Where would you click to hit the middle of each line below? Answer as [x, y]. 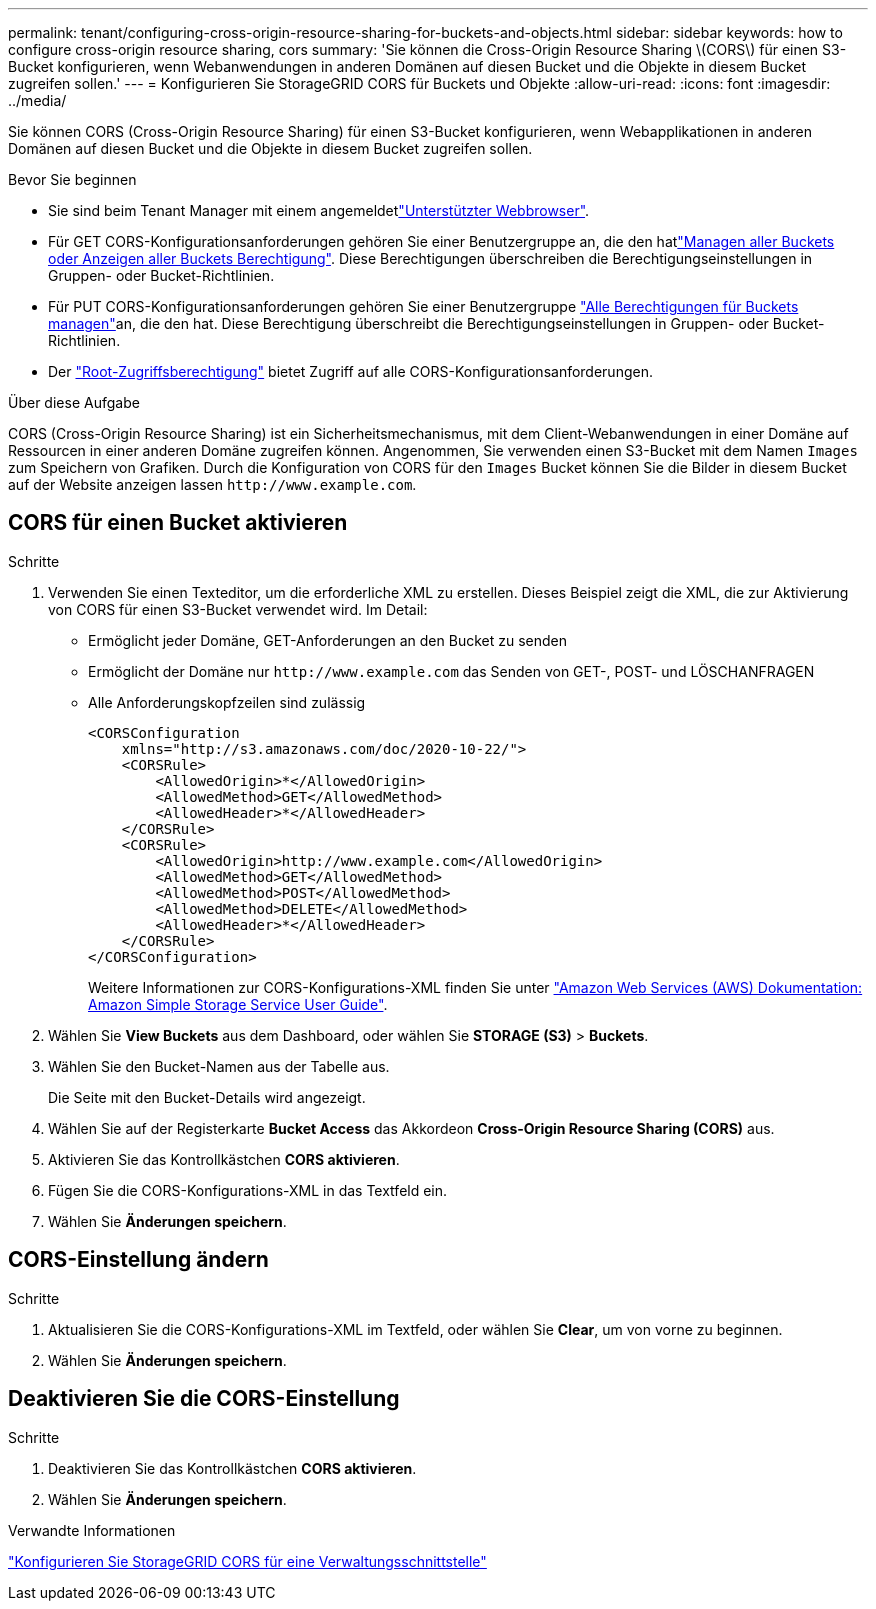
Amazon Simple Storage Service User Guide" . [238, 1004]
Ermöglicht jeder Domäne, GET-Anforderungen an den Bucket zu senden [328, 640]
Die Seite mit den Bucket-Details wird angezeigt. [207, 1097]
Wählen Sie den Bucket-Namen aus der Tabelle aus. [219, 1066]
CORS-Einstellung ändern [138, 1260]
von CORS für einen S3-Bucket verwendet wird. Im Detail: [238, 609]
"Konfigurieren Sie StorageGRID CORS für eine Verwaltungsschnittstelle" [247, 1561]
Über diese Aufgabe [74, 402]
